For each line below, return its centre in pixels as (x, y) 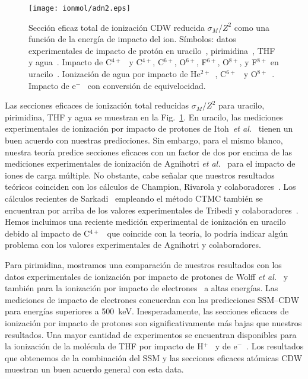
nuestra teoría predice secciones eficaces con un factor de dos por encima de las (148, 152)
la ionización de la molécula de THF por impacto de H (104, 346)
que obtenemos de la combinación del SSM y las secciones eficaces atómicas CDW (154, 357)
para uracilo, (241, 105)
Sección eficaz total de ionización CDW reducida (117, 27)
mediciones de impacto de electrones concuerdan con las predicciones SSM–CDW (152, 299)
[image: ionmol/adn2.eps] (80, 8)
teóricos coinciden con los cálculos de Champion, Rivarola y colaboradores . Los (150, 187)
